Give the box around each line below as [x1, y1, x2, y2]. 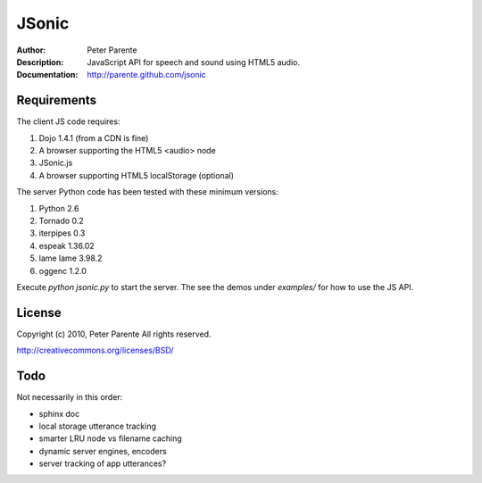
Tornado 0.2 [38, 215, 84, 226]
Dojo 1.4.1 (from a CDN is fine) [38, 132, 149, 143]
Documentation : [16, 70, 79, 80]
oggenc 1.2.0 [38, 265, 87, 276]
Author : [16, 45, 46, 55]
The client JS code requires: [16, 116, 120, 127]
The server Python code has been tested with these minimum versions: [16, 187, 278, 197]
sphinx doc [38, 408, 80, 419]
